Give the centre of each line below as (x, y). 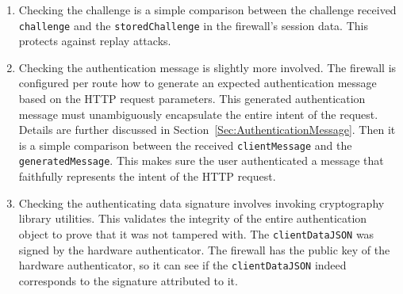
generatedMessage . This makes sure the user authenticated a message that (201, 160)
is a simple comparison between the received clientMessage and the (185, 145)
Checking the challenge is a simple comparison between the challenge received (207, 10)
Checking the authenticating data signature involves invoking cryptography (201, 202)
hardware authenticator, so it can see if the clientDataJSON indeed (182, 265)
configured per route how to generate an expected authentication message (198, 83)
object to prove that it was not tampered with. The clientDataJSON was (196, 233)
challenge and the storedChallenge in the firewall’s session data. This (193, 25)
